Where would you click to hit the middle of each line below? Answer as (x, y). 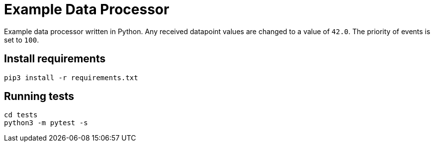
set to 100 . (22, 40)
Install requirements (55, 59)
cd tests (21, 115)
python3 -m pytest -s (46, 123)
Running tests (39, 97)
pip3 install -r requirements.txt (71, 77)
